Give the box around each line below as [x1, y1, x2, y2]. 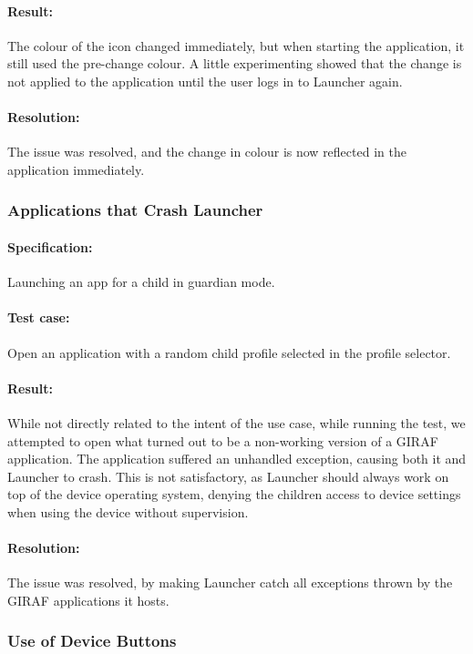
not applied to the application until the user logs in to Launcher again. [7, 71, 403, 90]
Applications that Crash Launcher [7, 199, 263, 221]
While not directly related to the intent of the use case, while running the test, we [7, 413, 466, 432]
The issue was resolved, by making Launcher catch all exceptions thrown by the [7, 573, 453, 592]
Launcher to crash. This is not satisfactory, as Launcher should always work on [7, 466, 449, 485]
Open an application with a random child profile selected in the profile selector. [7, 342, 451, 362]
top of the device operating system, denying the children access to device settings [7, 485, 461, 504]
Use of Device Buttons [7, 629, 177, 652]
